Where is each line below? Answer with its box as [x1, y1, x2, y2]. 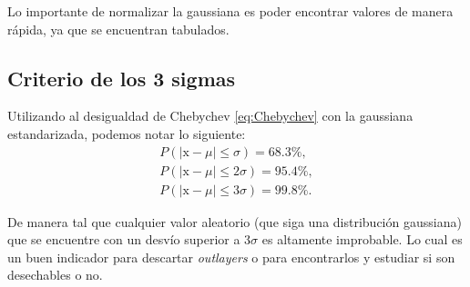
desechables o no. [7, 265, 103, 284]
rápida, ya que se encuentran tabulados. [7, 19, 230, 38]
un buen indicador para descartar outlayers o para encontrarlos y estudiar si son [7, 247, 455, 266]
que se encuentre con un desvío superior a [7, 230, 240, 249]
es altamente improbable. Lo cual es [261, 230, 463, 249]
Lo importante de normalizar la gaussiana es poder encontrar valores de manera [7, 2, 454, 20]
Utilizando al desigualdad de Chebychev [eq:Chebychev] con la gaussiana [7, 106, 414, 125]
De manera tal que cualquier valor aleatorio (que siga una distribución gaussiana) [7, 212, 462, 231]
